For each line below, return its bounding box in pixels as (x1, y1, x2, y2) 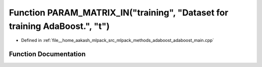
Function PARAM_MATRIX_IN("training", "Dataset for (9, 7, 229, 18)
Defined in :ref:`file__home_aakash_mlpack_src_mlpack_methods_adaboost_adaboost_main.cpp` (21, 38, 214, 43)
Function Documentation (9, 50, 86, 58)
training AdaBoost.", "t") (9, 21, 110, 31)
